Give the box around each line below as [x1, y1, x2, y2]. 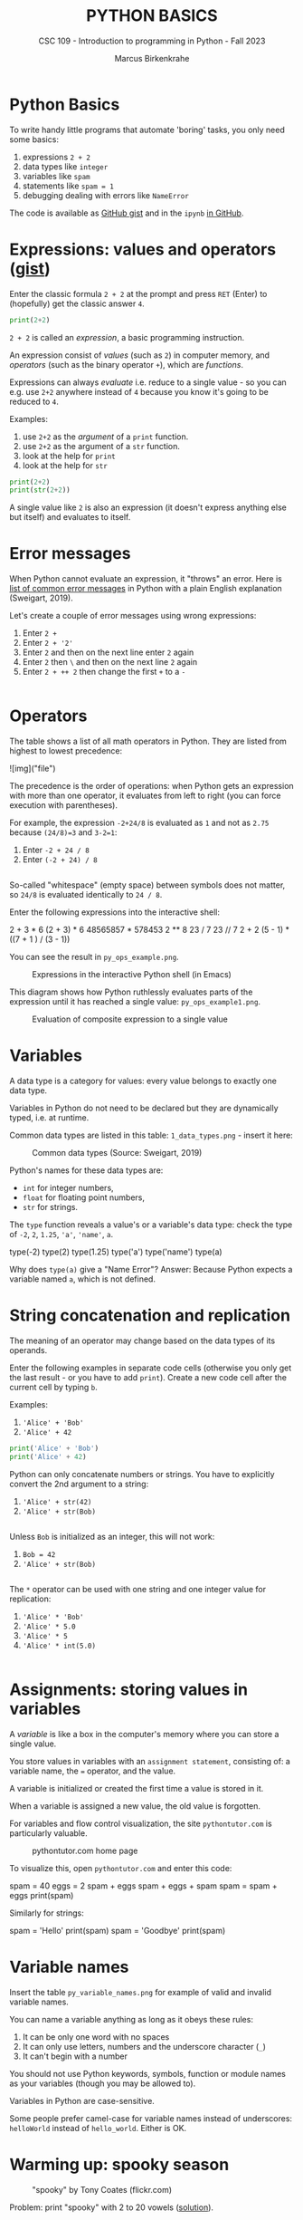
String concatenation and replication [9, 1305, 291, 1326]
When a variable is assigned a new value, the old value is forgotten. [9, 1800, 260, 1812]
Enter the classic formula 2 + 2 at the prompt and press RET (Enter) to [9, 288, 268, 299]
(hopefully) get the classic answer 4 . [9, 298, 145, 309]
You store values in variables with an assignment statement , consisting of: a [9, 1755, 291, 1766]
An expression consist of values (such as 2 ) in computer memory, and [9, 350, 270, 360]
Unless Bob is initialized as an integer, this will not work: [9, 1531, 215, 1542]
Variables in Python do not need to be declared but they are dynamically [9, 1102, 279, 1114]
